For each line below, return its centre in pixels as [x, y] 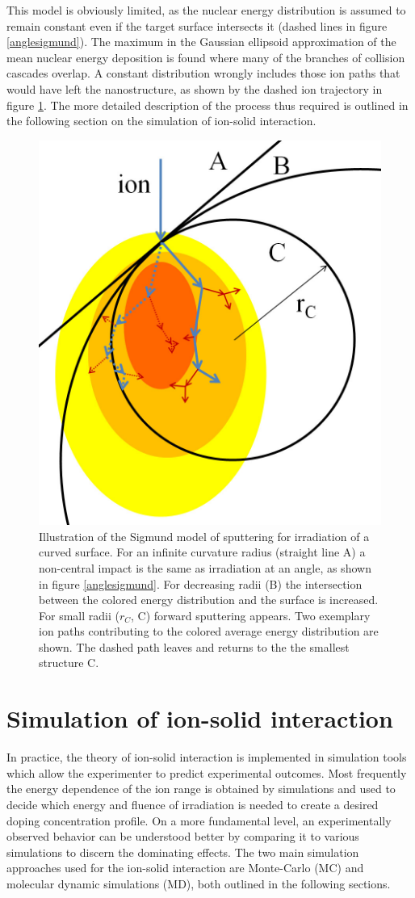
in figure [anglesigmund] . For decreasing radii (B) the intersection [201, 583]
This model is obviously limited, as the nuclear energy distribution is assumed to [206, 10]
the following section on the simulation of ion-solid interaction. [161, 121]
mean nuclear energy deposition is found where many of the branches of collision [206, 57]
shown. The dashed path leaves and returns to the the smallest [194, 646]
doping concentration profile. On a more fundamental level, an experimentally [199, 820]
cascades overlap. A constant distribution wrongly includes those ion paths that [203, 73]
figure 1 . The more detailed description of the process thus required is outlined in [207, 105]
